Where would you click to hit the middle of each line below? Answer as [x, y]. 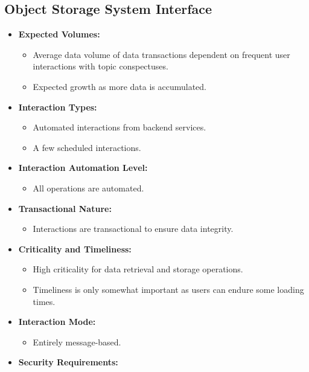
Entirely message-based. [77, 342]
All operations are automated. [88, 188]
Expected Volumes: [59, 34]
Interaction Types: [58, 107]
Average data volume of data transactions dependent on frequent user [161, 54]
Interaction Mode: [57, 322]
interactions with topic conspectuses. [100, 66]
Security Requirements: [68, 362]
